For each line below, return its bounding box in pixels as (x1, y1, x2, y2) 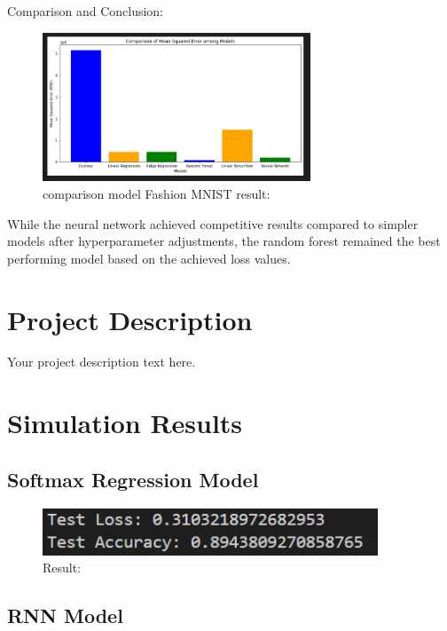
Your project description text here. (7, 352, 196, 371)
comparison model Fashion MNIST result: (43, 184, 271, 202)
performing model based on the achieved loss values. (7, 248, 291, 267)
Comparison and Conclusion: (7, 2, 163, 20)
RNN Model (7, 602, 123, 629)
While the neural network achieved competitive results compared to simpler (7, 214, 419, 233)
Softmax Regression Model (7, 465, 259, 493)
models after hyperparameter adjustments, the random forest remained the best (7, 232, 441, 250)
